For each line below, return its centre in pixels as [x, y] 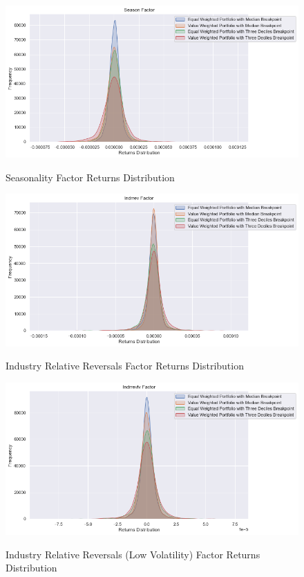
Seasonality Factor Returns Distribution [90, 177]
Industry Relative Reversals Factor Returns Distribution [125, 366]
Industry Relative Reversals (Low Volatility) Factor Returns [133, 554]
